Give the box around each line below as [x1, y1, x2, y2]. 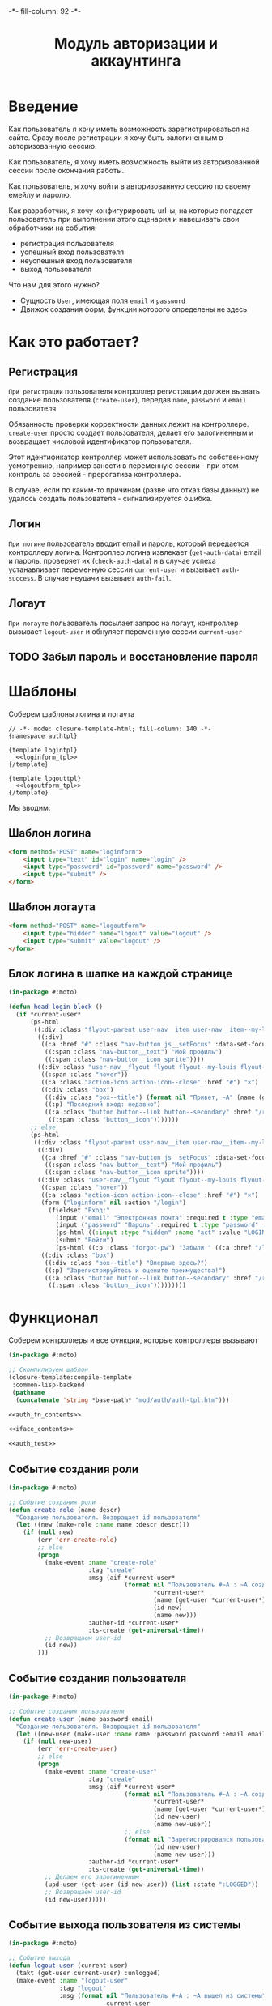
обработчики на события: [8, 223, 97, 232]
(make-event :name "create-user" [44, 1767, 158, 1775]
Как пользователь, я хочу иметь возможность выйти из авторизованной [8, 156, 261, 167]
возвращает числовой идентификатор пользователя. [8, 436, 192, 446]
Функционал [8, 1309, 99, 1327]
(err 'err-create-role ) [37, 1536, 117, 1544]
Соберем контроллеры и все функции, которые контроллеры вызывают [8, 1335, 258, 1345]
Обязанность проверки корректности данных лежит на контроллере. [8, 419, 249, 428]
